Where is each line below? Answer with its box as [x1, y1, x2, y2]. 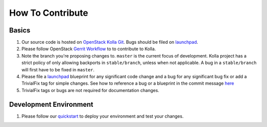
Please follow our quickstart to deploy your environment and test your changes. [21, 113, 184, 119]
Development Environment [9, 100, 93, 108]
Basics [9, 26, 31, 34]
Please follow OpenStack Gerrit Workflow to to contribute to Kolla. [21, 46, 156, 52]
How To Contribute [9, 7, 89, 18]
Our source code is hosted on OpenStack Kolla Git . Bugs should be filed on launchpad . [21, 39, 198, 45]
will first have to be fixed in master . [21, 66, 95, 72]
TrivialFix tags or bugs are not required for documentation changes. [21, 87, 159, 93]
